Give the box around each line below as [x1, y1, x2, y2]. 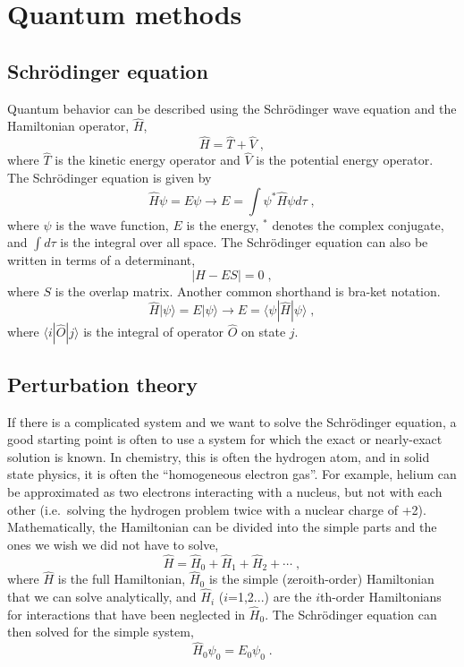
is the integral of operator [83, 322, 224, 341]
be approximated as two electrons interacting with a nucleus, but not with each [7, 482, 443, 500]
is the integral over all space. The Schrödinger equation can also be [60, 233, 428, 252]
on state [241, 322, 286, 341]
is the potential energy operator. [256, 150, 434, 169]
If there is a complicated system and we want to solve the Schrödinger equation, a [7, 412, 457, 431]
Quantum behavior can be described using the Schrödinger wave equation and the [7, 98, 457, 117]
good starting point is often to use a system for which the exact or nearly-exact [7, 430, 443, 449]
